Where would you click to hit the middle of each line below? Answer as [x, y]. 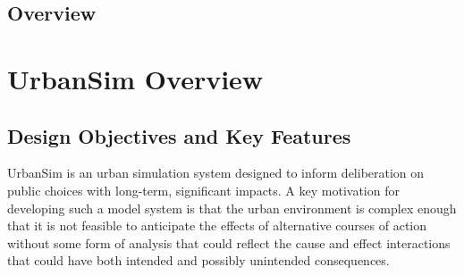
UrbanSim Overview [135, 78]
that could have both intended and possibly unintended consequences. [198, 260]
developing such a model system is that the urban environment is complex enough [232, 208]
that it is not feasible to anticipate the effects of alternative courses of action [217, 225]
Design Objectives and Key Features [179, 135]
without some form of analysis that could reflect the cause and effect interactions [229, 242]
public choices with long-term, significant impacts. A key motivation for [203, 190]
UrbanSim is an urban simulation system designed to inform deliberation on [216, 173]
